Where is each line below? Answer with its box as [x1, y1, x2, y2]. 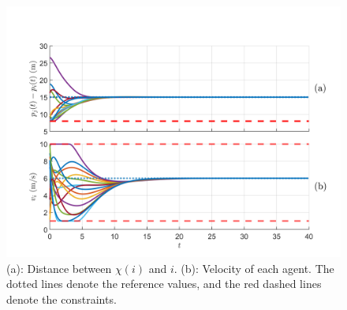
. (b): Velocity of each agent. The [173, 260, 334, 276]
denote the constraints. [6, 290, 117, 307]
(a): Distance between [6, 260, 112, 276]
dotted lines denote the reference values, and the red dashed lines [6, 275, 322, 292]
